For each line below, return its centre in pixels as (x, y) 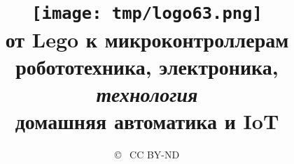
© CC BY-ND (147, 154)
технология (147, 94)
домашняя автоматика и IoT (147, 121)
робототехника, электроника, (147, 66)
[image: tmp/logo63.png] (147, 14)
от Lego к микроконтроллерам (147, 39)
